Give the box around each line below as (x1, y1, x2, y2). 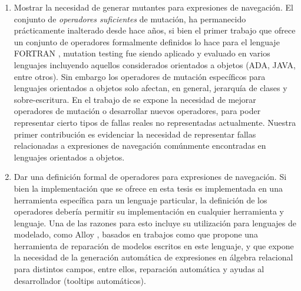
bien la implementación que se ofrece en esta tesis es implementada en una (14, 182, 283, 194)
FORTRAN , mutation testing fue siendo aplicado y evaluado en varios (14, 47, 270, 59)
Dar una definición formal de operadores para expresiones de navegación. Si (14, 170, 287, 183)
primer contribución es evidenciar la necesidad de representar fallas (14, 128, 256, 140)
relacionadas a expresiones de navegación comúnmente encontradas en (14, 139, 266, 152)
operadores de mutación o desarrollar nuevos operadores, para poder (14, 105, 261, 117)
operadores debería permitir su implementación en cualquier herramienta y (14, 205, 285, 218)
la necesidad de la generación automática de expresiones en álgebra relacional (14, 251, 293, 263)
